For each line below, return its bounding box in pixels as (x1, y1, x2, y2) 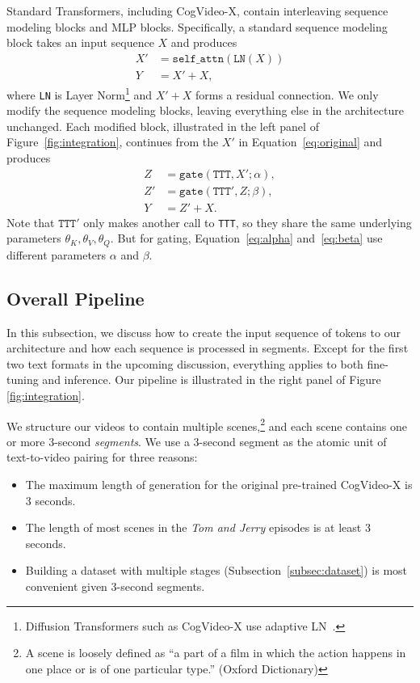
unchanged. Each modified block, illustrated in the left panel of (6, 117, 319, 134)
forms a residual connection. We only (195, 86, 379, 103)
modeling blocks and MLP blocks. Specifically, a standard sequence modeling (6, 18, 388, 35)
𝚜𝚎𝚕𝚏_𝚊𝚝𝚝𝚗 (172, 53, 225, 65)
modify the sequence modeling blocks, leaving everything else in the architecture (6, 102, 404, 119)
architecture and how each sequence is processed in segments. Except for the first (6, 339, 409, 356)
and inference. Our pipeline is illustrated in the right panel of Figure (42, 371, 381, 388)
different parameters (6, 246, 107, 263)
